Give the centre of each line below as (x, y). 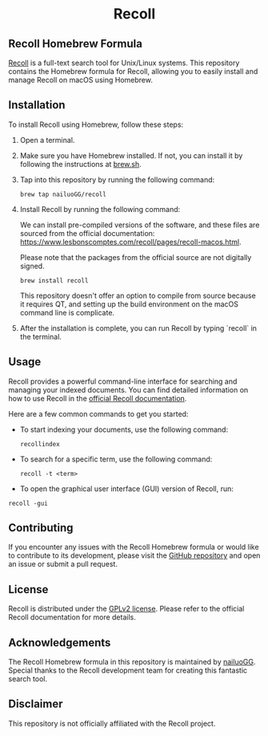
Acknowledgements (60, 642)
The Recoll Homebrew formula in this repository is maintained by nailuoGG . (132, 662)
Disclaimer (36, 704)
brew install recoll (54, 281)
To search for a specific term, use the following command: (116, 459)
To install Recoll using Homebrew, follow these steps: (96, 124)
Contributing (41, 528)
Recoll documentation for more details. (72, 617)
